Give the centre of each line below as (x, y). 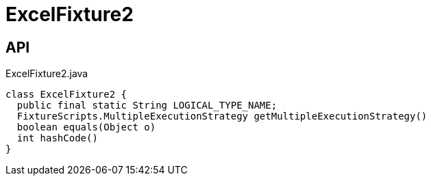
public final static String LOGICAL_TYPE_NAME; (147, 106)
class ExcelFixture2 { (66, 95)
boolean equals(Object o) (86, 127)
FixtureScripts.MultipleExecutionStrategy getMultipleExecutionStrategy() (222, 116)
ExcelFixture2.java (47, 74)
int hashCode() (57, 138)
